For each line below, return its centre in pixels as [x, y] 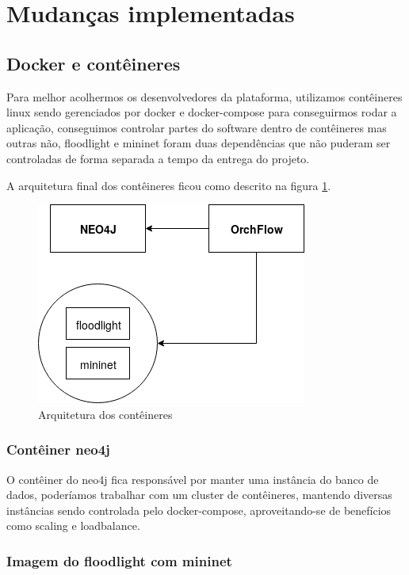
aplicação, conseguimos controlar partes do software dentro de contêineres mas [197, 127]
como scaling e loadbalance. [73, 525]
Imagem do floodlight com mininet [119, 560]
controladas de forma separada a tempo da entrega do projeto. [158, 158]
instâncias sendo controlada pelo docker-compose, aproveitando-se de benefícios [199, 510]
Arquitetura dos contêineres [105, 414]
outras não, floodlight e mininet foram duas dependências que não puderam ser [199, 143]
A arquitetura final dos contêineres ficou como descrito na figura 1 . [169, 185]
